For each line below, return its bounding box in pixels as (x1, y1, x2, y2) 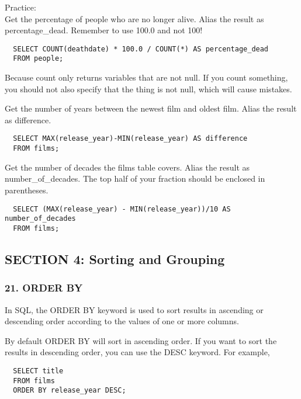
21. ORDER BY (5, 280, 83, 295)
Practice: (5, 1, 36, 13)
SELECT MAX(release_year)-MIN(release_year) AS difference (13, 134, 248, 143)
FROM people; (13, 54, 64, 63)
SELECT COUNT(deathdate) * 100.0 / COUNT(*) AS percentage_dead (13, 44, 269, 53)
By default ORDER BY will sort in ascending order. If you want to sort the (5, 334, 277, 346)
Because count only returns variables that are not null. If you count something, (5, 71, 288, 84)
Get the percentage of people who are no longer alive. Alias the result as (5, 12, 264, 25)
